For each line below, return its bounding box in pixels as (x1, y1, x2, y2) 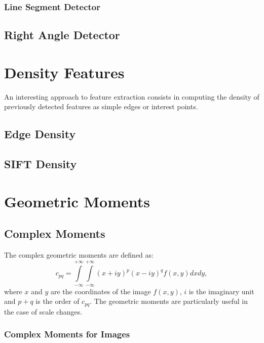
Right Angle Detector (4, 27, 120, 43)
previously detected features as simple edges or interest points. (4, 101, 198, 112)
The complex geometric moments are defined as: (4, 250, 154, 260)
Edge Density (4, 126, 76, 142)
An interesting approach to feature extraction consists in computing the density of (4, 91, 259, 102)
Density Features (4, 61, 125, 82)
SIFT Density (4, 156, 77, 172)
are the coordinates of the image (50, 286, 151, 296)
